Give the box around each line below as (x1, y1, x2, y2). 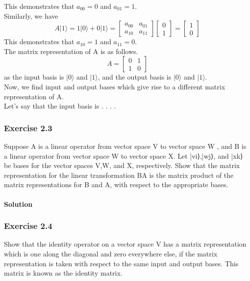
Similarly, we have (4, 10, 58, 21)
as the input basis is (4, 72, 64, 82)
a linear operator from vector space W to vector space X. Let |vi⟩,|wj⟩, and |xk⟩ (4, 150, 243, 161)
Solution (4, 198, 33, 209)
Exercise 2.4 (4, 220, 52, 232)
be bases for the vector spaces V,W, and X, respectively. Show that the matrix (4, 160, 240, 170)
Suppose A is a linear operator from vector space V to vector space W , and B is (4, 140, 247, 151)
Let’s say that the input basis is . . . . (4, 101, 116, 111)
